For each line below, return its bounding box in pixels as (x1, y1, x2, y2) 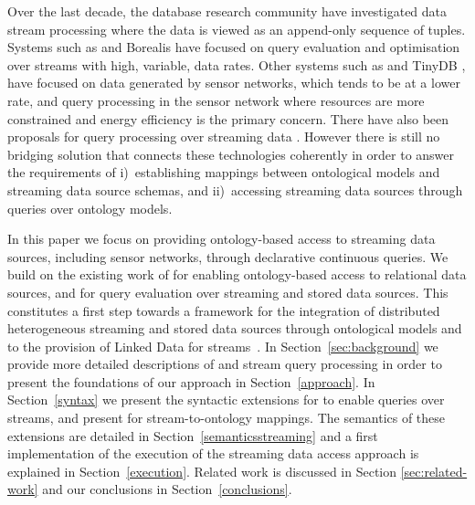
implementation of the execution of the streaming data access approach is (7, 444, 419, 463)
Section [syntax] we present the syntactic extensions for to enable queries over (7, 390, 445, 409)
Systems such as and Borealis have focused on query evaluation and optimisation (7, 37, 460, 57)
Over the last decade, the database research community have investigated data (7, 2, 448, 20)
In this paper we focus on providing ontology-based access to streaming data (7, 229, 436, 248)
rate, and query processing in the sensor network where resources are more (7, 90, 425, 110)
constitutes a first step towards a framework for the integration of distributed (7, 300, 440, 320)
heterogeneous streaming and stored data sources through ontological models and (7, 319, 462, 338)
